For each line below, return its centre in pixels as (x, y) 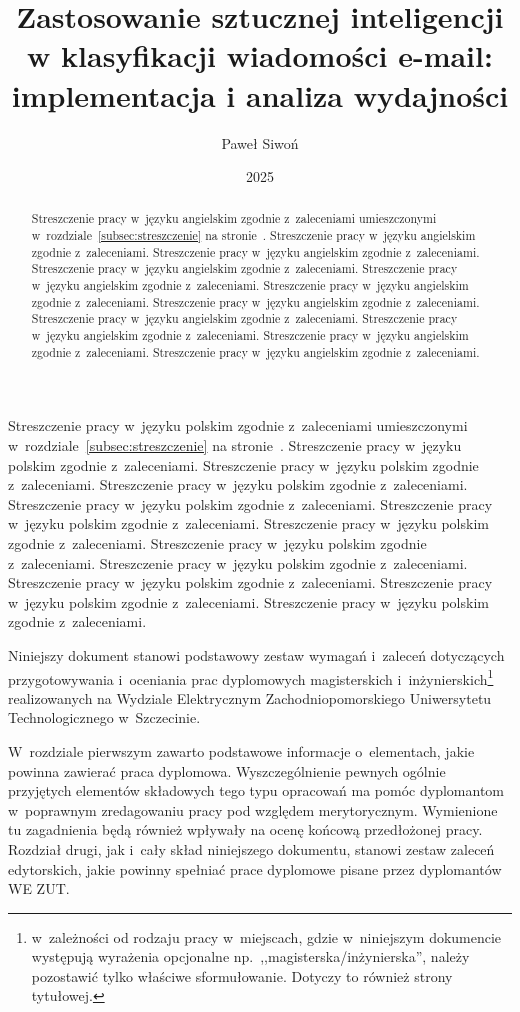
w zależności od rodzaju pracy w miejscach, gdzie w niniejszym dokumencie (266, 936)
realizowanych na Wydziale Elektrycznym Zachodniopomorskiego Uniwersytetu (250, 697)
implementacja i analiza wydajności (260, 94)
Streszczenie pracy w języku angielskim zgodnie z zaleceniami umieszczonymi (234, 218)
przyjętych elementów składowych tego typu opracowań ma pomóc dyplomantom (256, 790)
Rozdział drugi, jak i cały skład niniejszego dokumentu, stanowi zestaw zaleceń (251, 848)
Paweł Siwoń (260, 142)
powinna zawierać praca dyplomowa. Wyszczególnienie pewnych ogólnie (227, 770)
